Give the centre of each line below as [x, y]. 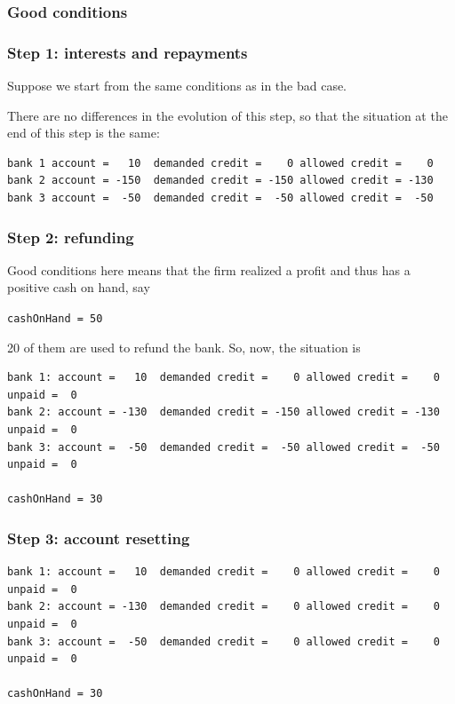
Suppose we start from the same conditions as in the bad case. [177, 86]
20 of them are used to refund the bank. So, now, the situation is [184, 347]
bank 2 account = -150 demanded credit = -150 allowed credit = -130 [220, 181]
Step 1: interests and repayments [128, 52]
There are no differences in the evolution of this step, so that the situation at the [227, 115]
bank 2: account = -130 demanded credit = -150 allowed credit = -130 [224, 412]
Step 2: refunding [71, 237]
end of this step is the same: [84, 133]
